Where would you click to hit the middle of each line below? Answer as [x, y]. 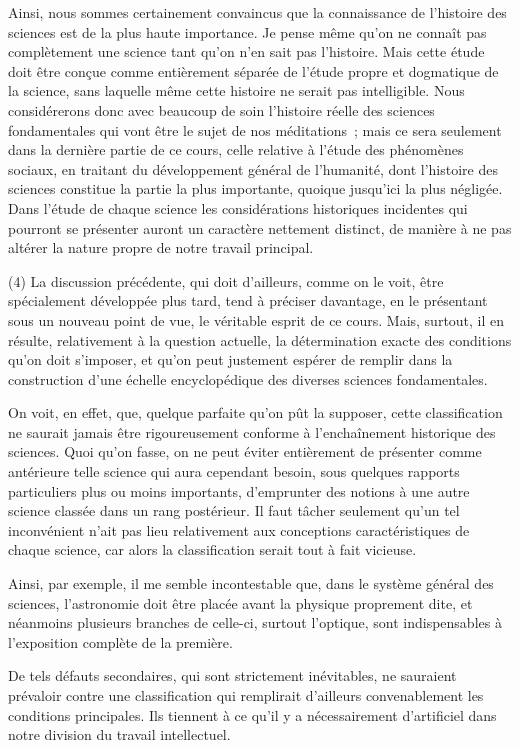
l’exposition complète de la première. [120, 641]
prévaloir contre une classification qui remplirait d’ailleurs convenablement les [246, 695]
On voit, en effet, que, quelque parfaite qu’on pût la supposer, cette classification [255, 412]
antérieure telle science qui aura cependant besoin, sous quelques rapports [234, 471]
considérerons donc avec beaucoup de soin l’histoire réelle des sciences [221, 109]
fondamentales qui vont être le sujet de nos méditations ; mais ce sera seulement [255, 129]
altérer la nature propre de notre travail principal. [161, 247]
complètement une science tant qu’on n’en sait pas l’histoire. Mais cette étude [246, 51]
